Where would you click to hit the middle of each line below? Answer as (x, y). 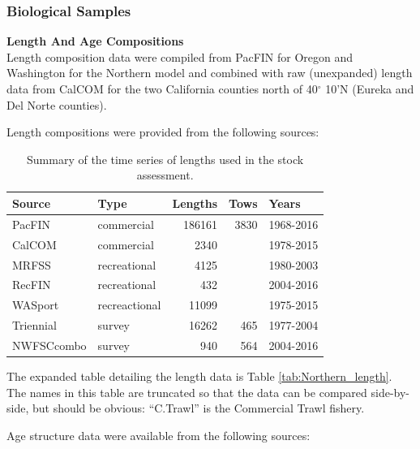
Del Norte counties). (57, 104)
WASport (36, 305)
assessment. (165, 175)
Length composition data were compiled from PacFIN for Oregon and (180, 56)
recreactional (129, 305)
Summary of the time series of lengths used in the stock (165, 159)
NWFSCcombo (49, 345)
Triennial (34, 325)
